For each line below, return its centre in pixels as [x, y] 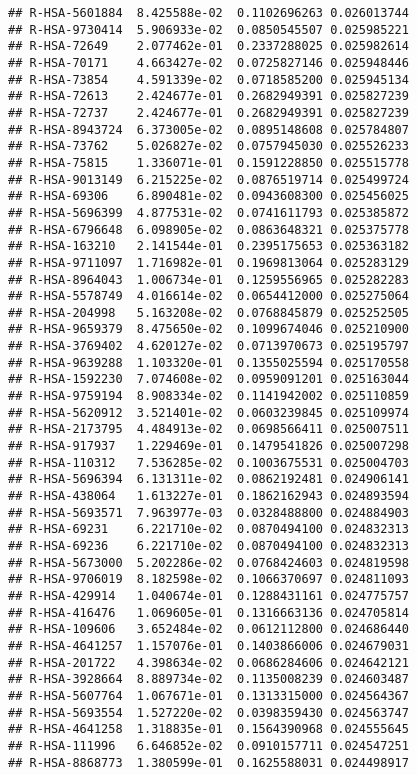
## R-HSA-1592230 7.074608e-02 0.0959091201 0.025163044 [208, 379]
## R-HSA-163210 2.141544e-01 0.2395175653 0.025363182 [208, 246]
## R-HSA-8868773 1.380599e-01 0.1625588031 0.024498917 [208, 762]
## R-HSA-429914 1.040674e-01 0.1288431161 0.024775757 [208, 595]
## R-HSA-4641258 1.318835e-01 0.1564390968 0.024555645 [208, 729]
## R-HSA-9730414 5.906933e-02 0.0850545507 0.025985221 [208, 29]
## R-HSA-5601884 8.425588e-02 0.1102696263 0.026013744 [208, 13]
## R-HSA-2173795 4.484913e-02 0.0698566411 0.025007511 [208, 429]
